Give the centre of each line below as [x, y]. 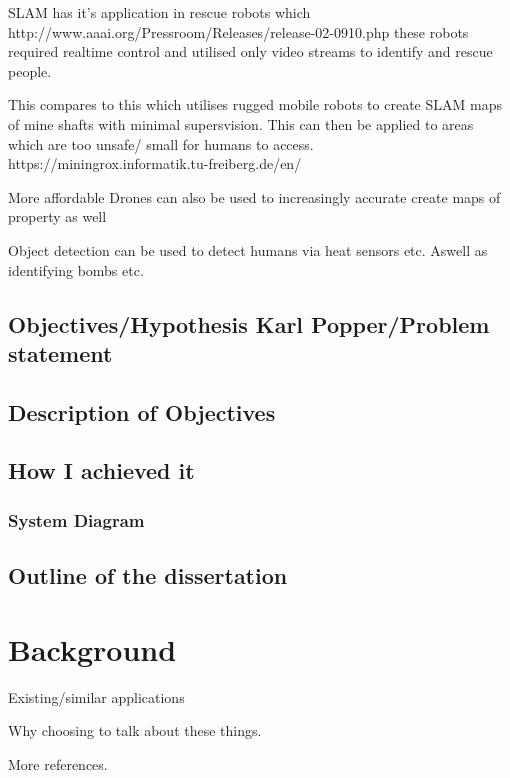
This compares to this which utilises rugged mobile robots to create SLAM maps [255, 104]
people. [30, 70]
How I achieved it [101, 470]
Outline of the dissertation [148, 575]
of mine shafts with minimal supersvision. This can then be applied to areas [241, 123]
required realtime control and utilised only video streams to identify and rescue [250, 51]
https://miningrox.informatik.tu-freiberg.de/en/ [155, 163]
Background [92, 648]
